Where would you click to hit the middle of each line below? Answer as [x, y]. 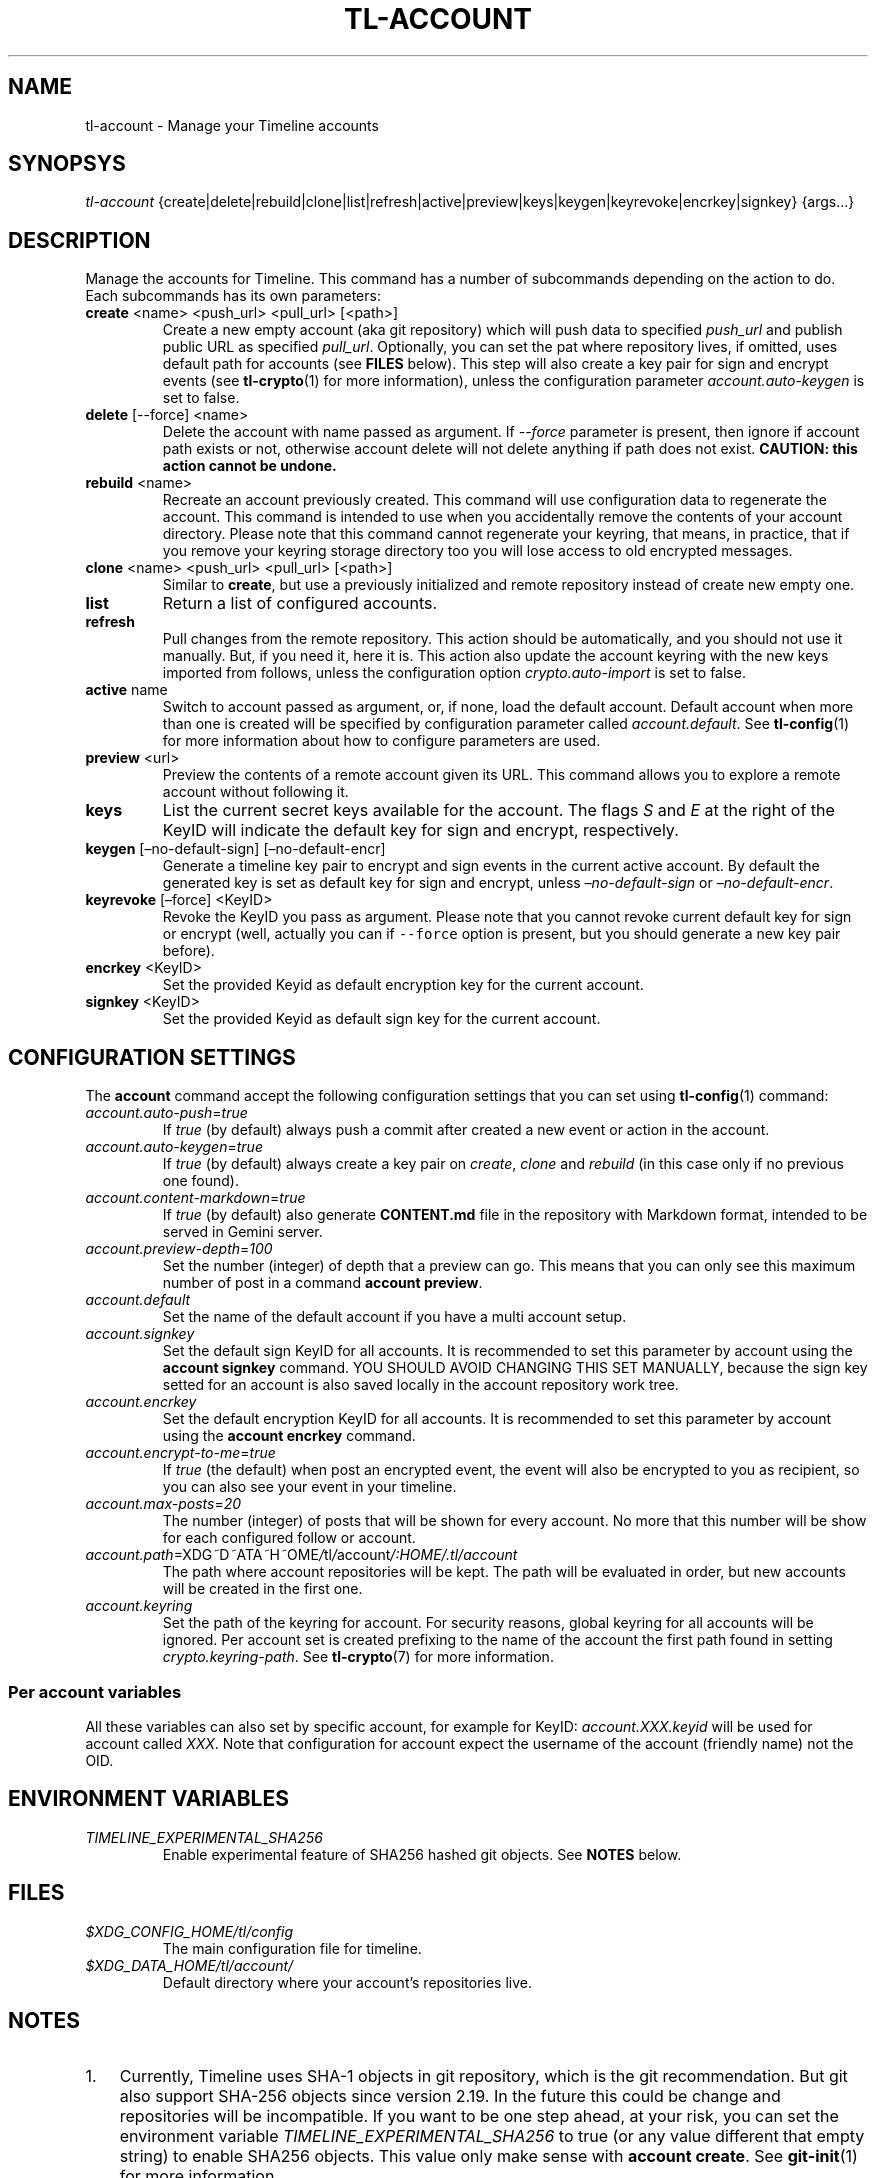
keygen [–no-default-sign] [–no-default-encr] [235, 849]
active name [126, 690]
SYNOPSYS [67, 164]
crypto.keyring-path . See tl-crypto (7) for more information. [358, 1657]
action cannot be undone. [249, 466]
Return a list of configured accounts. [300, 603]
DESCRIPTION [79, 240]
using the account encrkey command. [289, 1436]
